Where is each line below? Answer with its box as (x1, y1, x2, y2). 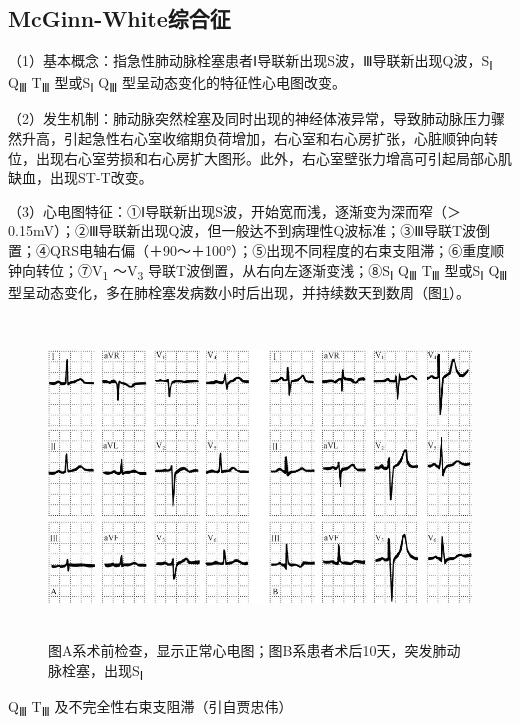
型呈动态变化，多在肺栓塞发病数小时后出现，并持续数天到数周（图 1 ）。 (8, 281, 470, 302)
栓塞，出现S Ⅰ (61, 659, 144, 683)
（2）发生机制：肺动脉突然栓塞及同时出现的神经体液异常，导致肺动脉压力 (8, 108, 491, 129)
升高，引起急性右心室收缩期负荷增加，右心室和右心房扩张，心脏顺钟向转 (21, 128, 498, 149)
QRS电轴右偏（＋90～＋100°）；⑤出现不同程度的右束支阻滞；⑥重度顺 (49, 240, 505, 261)
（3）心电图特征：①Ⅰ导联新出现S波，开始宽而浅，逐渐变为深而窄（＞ (8, 200, 461, 221)
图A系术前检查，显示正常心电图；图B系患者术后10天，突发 (48, 639, 433, 660)
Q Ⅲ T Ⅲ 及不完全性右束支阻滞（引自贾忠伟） (8, 695, 293, 719)
